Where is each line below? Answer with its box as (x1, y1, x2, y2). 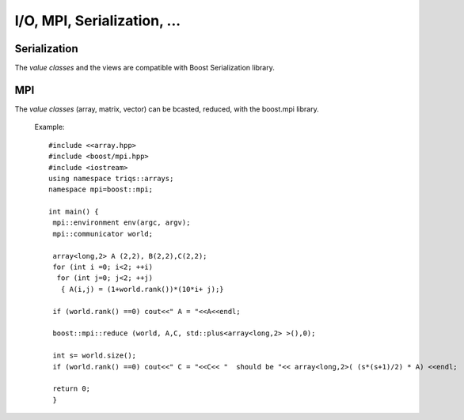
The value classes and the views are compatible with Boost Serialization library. (14, 63, 275, 73)
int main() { (48, 207, 99, 217)
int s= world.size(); (52, 351, 137, 360)
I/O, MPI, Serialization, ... (14, 12, 181, 29)
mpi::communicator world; (52, 229, 154, 238)
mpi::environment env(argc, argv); (52, 218, 191, 227)
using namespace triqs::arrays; (48, 174, 174, 183)
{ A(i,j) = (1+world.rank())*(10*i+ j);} (60, 285, 225, 293)
